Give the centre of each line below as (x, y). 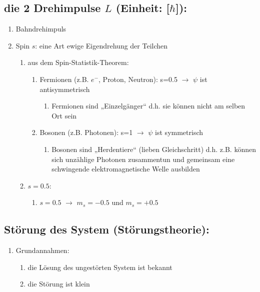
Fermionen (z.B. (64, 79)
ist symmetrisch (179, 132)
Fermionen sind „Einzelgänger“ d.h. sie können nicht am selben (148, 106)
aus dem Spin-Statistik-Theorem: (78, 62)
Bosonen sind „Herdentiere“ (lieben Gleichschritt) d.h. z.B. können (154, 149)
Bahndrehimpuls (41, 29)
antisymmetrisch (65, 89)
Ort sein (64, 115)
